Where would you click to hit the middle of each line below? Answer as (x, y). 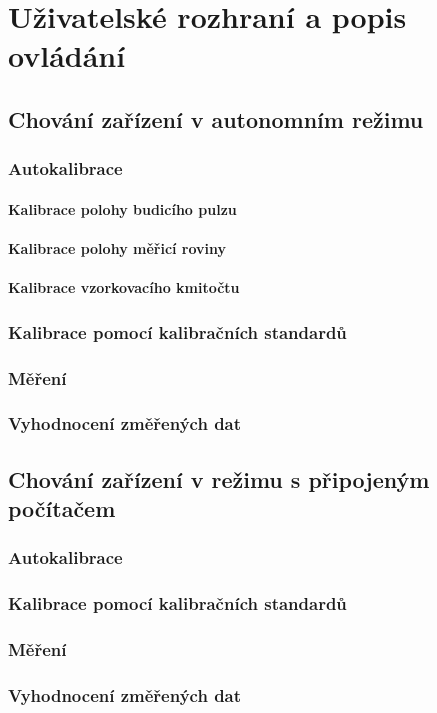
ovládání (67, 55)
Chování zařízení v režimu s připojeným (219, 478)
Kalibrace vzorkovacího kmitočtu (124, 287)
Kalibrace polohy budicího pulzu (122, 208)
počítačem (62, 508)
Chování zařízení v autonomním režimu (216, 118)
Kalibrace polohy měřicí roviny (117, 247)
